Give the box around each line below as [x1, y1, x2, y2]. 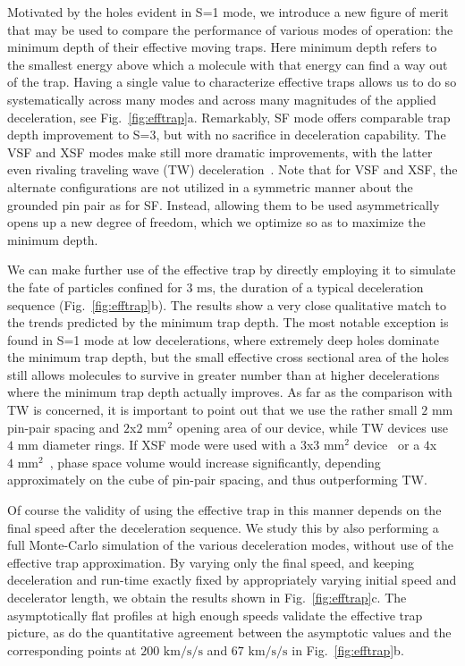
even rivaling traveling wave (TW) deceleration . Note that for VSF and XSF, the [7, 160, 458, 179]
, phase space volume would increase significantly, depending [49, 452, 381, 471]
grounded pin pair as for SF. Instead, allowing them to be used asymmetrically [7, 195, 440, 214]
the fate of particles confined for [7, 277, 182, 296]
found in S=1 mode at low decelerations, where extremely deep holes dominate [7, 330, 439, 349]
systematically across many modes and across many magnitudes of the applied [7, 89, 436, 108]
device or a [353, 435, 420, 454]
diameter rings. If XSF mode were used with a [42, 435, 297, 454]
